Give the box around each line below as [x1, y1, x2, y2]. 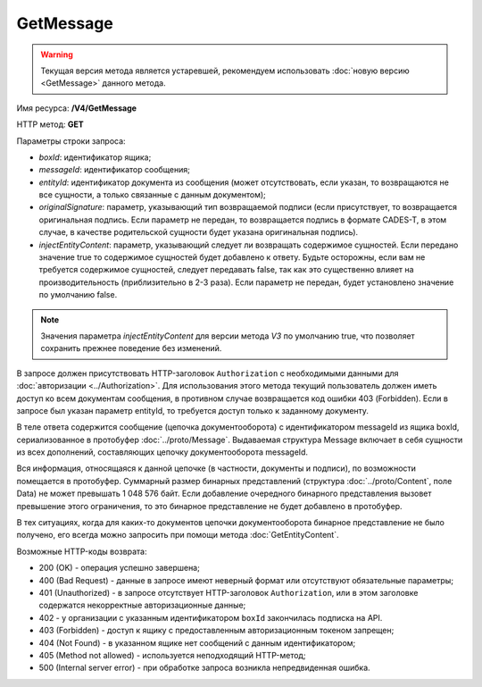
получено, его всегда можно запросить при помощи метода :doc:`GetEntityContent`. [16, 530, 339, 540]
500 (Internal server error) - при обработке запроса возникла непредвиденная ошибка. [38, 662, 370, 674]
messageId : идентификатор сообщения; [38, 164, 191, 175]
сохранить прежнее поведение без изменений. [40, 343, 222, 354]
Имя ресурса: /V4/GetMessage [16, 103, 137, 113]
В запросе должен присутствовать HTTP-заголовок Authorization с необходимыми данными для [16, 367, 399, 379]
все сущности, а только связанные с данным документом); [38, 189, 267, 200]
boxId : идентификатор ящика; [38, 152, 152, 163]
